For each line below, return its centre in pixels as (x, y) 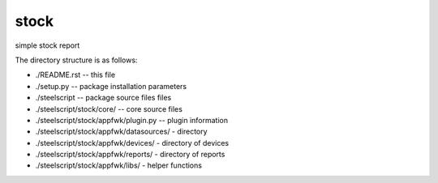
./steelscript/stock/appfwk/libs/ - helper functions (119, 165)
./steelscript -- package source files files (103, 98)
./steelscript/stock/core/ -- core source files (109, 109)
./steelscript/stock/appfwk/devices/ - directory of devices (132, 143)
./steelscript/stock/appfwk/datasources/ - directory (121, 132)
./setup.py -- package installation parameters (111, 86)
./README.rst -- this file (75, 75)
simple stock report (47, 45)
